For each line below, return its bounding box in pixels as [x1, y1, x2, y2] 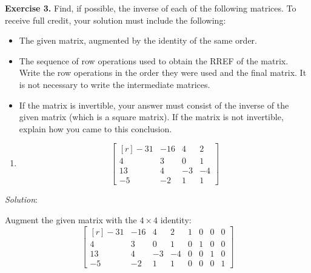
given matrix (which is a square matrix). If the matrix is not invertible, [19, 110, 284, 123]
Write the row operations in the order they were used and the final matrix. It [19, 66, 307, 79]
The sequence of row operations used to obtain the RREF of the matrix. [19, 54, 289, 67]
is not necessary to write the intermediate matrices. [19, 78, 210, 90]
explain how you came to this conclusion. [19, 122, 172, 135]
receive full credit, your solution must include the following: [5, 13, 226, 26]
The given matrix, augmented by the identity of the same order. [19, 34, 257, 47]
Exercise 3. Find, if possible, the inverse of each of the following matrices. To [5, 2, 296, 14]
